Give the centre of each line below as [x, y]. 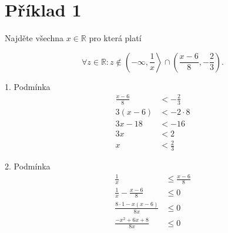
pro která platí [115, 38]
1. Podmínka [28, 86]
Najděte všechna [34, 38]
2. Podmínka [28, 166]
